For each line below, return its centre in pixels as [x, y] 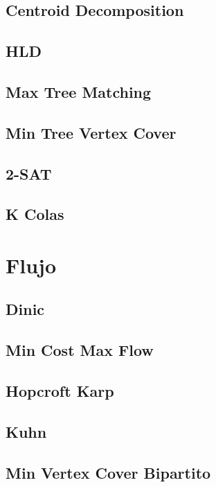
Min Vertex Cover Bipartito [108, 472]
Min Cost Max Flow [80, 350]
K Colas [35, 214]
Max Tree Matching [79, 91]
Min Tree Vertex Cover [91, 132]
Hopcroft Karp [60, 391]
